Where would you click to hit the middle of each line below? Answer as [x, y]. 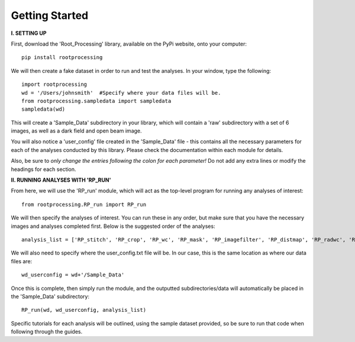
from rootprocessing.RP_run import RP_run [84, 204]
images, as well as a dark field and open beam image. [76, 131]
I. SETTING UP [29, 33]
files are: [22, 261]
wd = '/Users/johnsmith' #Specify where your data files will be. [121, 93]
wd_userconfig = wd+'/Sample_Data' [73, 275]
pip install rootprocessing [62, 57]
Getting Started [50, 15]
